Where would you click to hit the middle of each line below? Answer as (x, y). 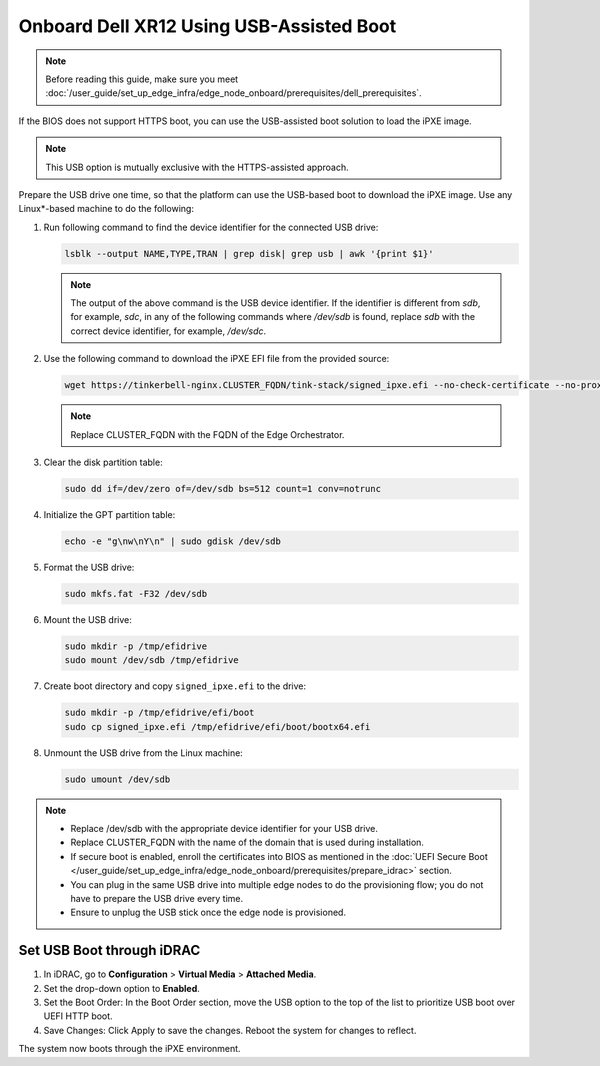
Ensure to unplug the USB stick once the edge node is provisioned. (208, 912)
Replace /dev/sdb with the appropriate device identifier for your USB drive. (224, 828)
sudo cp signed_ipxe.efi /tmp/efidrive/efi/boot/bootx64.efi (217, 726)
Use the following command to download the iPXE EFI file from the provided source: (216, 359)
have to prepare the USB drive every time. (157, 898)
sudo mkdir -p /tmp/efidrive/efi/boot (159, 713)
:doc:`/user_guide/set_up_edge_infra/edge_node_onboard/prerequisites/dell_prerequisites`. (233, 93)
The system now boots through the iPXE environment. (129, 1049)
